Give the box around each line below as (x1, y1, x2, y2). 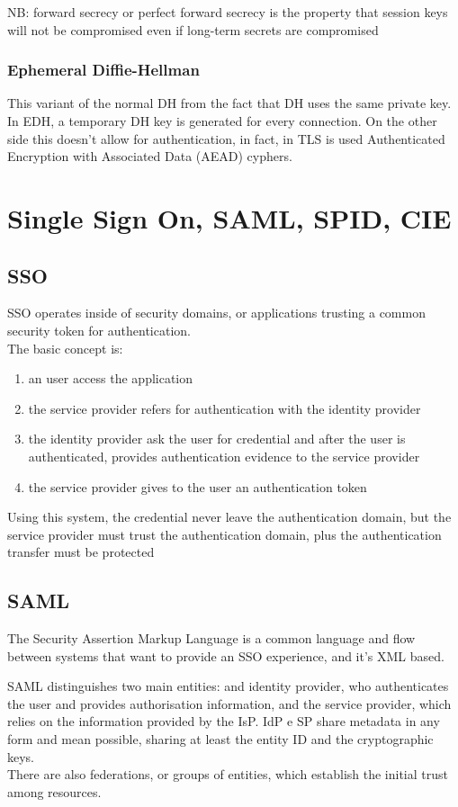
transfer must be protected (7, 542, 155, 561)
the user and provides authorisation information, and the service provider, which (7, 694, 452, 713)
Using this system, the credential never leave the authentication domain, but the (7, 507, 452, 526)
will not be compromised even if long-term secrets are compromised (7, 20, 379, 39)
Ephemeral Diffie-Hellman (7, 58, 200, 81)
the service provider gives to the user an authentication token (28, 477, 367, 496)
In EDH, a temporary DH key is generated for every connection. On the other (7, 112, 437, 130)
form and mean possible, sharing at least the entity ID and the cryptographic (7, 730, 434, 749)
